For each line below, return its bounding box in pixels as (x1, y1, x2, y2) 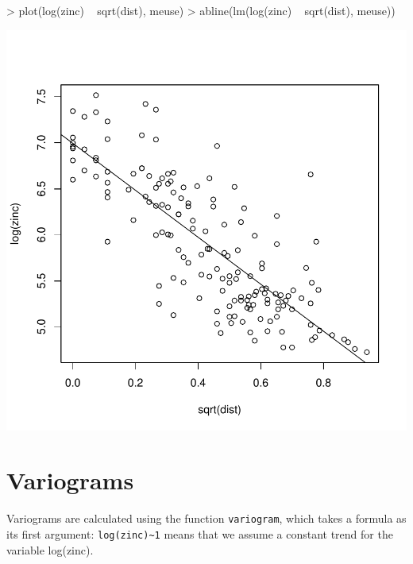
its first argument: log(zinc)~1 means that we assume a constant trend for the (6, 525, 393, 542)
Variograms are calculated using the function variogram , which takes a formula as (6, 510, 407, 527)
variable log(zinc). (6, 541, 94, 558)
